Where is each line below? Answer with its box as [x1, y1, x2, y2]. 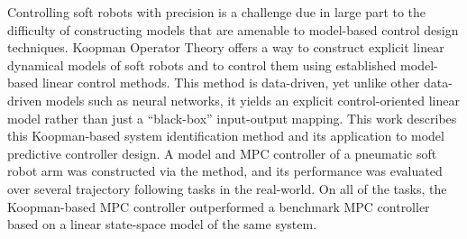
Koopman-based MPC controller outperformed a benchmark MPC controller [7, 197, 430, 216]
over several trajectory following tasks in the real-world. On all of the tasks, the [7, 179, 447, 198]
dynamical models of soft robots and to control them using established [7, 55, 397, 74]
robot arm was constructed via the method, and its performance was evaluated [7, 161, 443, 180]
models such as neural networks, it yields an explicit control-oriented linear [45, 90, 460, 109]
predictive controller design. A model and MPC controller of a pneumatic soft [7, 143, 437, 162]
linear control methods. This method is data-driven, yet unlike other [41, 73, 420, 92]
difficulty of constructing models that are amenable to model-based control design [7, 20, 459, 39]
